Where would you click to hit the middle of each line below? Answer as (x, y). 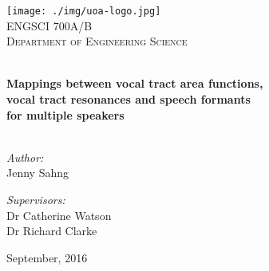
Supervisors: (36, 199)
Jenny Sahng (38, 173)
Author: (25, 157)
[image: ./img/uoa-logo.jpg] (84, 11)
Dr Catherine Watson (59, 215)
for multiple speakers (65, 114)
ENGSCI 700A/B (49, 25)
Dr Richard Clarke (52, 231)
